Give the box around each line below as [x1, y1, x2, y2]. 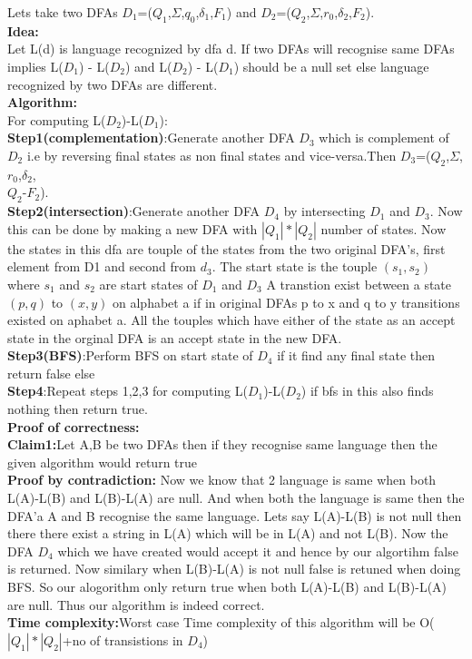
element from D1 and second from [7, 257, 196, 276]
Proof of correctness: [7, 417, 140, 436]
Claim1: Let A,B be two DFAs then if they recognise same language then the [7, 435, 438, 454]
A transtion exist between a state [266, 274, 452, 293]
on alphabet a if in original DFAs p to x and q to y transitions [113, 292, 460, 311]
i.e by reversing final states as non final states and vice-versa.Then [26, 145, 397, 164]
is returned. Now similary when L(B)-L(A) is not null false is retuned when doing [7, 559, 461, 578]
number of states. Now [320, 219, 447, 238]
